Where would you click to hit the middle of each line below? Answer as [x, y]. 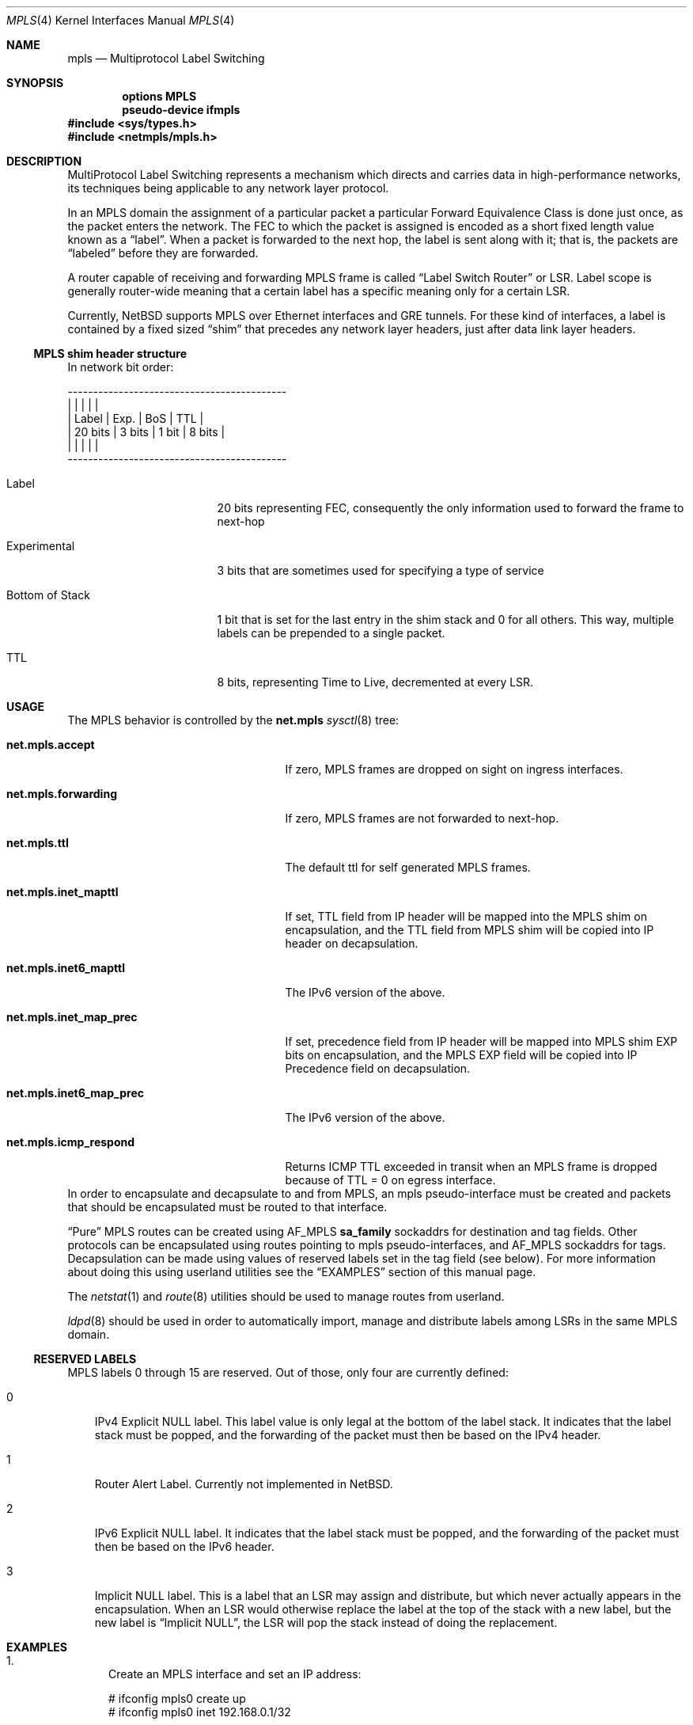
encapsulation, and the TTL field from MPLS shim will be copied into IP [470, 930]
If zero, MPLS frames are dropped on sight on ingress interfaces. [454, 769]
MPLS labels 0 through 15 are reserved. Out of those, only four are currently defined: [288, 1372]
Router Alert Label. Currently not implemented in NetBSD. [244, 1484]
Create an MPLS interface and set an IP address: [235, 1674]
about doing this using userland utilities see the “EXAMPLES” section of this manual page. [302, 1272]
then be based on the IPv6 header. [184, 1546]
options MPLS [159, 96]
